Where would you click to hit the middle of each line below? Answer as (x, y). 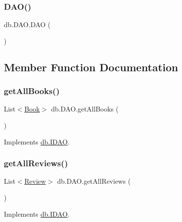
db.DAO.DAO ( (27, 24)
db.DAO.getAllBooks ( (85, 109)
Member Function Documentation (91, 67)
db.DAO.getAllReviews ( (94, 181)
